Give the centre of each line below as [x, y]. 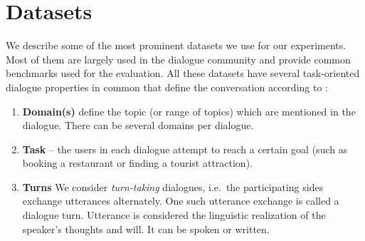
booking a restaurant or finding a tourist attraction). [137, 163]
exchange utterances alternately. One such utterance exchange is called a [181, 201]
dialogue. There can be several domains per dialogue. [138, 125]
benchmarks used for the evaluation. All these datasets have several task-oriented [183, 73]
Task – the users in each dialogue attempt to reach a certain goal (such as [185, 149]
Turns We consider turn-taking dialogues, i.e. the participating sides [173, 186]
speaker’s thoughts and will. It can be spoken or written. [146, 229]
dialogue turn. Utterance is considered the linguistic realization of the [174, 215]
